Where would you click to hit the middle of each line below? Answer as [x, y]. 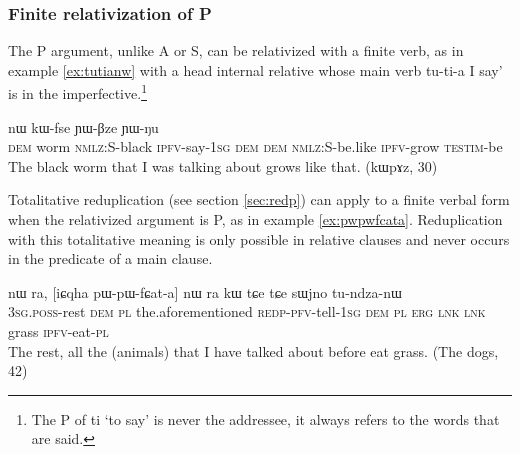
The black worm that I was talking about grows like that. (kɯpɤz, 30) [223, 165]
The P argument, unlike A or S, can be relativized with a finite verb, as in [236, 50]
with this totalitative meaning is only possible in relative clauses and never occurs [259, 238]
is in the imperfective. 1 [77, 92]
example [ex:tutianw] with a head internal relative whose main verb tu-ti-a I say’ [255, 69]
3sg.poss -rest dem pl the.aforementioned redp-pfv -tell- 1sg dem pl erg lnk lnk [247, 311]
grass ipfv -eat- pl [58, 331]
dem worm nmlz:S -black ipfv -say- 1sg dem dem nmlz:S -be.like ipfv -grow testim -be [255, 146]
